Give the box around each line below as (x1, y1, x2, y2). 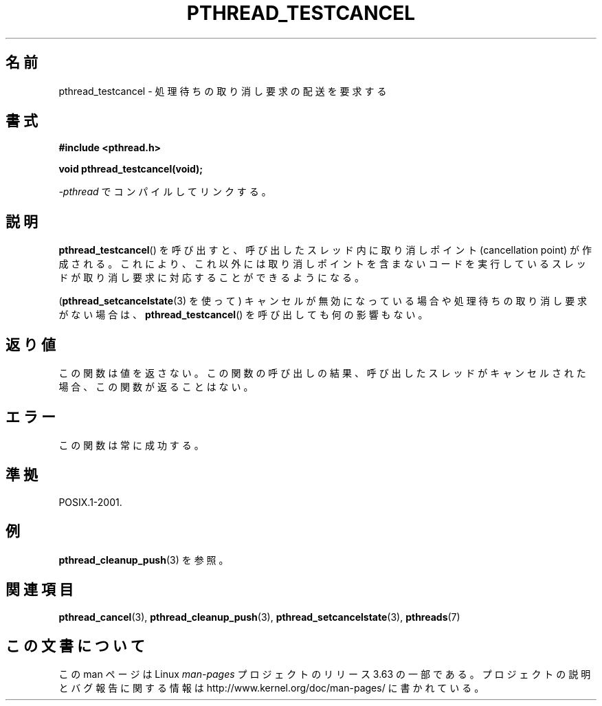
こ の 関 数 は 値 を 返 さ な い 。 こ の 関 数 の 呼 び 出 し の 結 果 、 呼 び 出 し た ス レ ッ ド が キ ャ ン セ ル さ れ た (58, 367, 586, 379)
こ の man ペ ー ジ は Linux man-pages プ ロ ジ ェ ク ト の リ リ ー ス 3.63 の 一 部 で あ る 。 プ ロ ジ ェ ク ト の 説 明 (58, 668, 591, 681)
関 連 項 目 (5, 581, 74, 599)
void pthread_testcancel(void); (58, 163, 203, 175)
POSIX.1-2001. (58, 496, 122, 508)
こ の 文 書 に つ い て (5, 637, 145, 654)
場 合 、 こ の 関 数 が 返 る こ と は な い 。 (58, 381, 254, 393)
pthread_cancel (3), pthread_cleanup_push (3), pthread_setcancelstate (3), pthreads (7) (58, 610, 460, 623)
